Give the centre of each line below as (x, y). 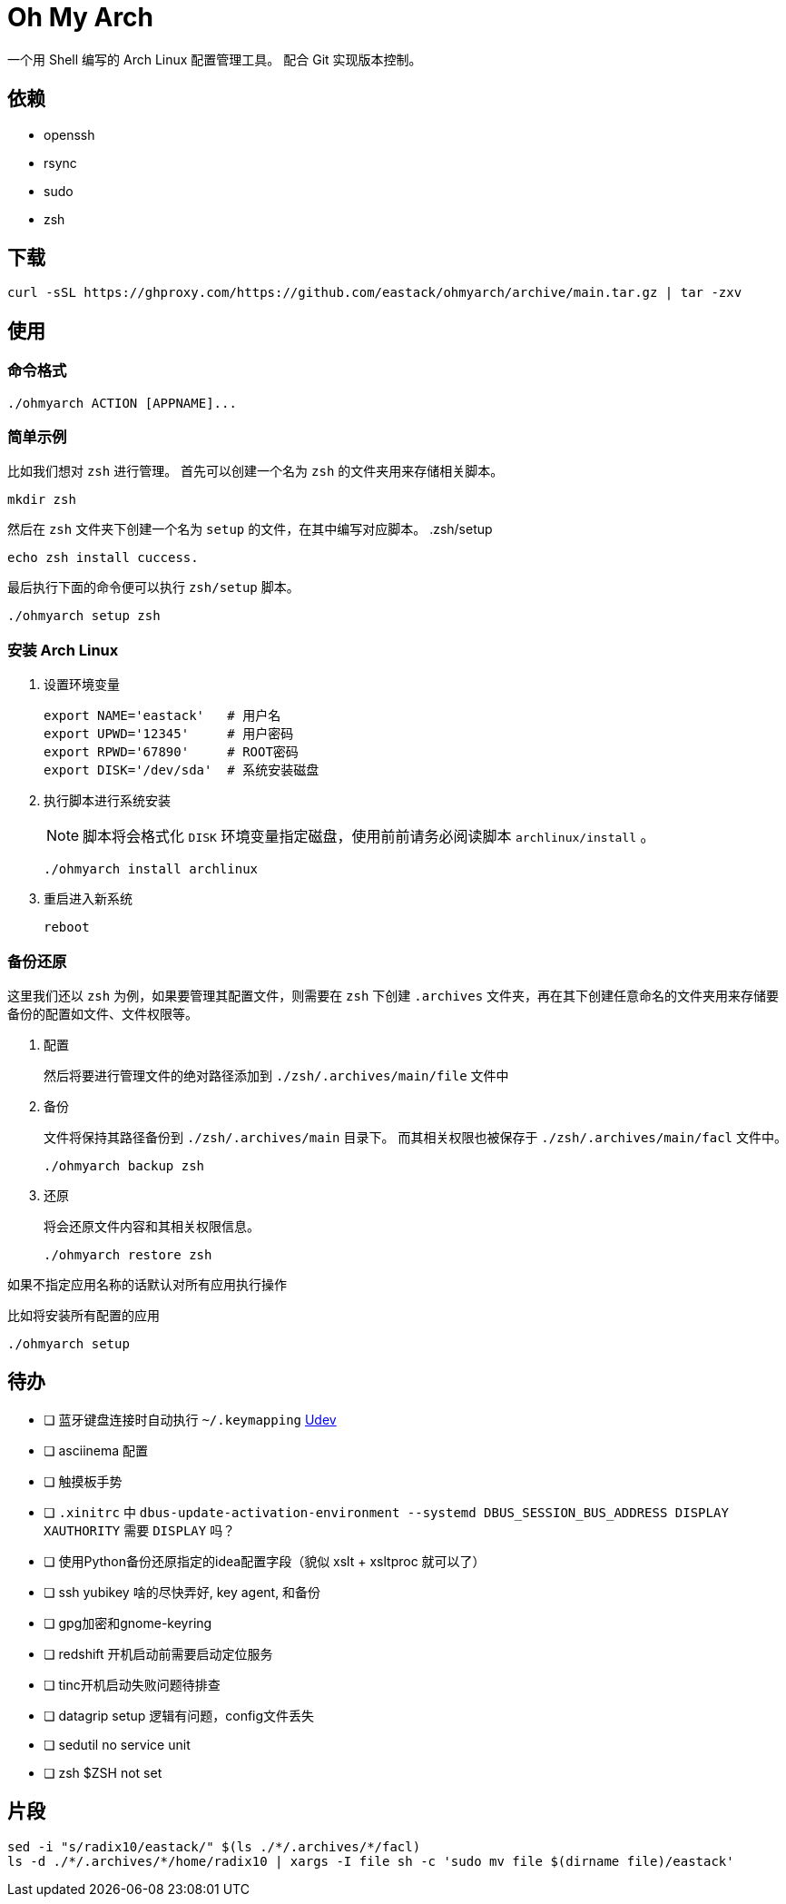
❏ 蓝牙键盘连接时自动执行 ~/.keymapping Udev (190, 1419)
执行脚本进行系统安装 (107, 801)
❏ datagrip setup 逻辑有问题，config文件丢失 (179, 1715)
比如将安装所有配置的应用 (84, 1315)
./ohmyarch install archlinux (151, 869)
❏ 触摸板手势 (83, 1481)
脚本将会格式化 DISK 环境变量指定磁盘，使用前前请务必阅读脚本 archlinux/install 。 (369, 837)
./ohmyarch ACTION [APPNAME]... (122, 403)
